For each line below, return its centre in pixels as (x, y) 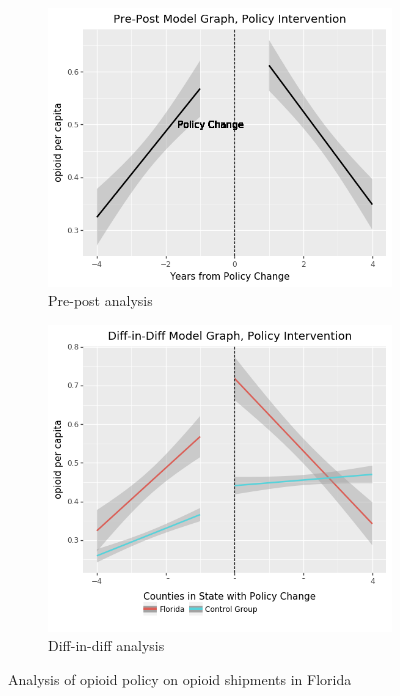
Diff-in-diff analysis (106, 645)
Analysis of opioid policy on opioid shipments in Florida (180, 678)
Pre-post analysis (100, 300)
